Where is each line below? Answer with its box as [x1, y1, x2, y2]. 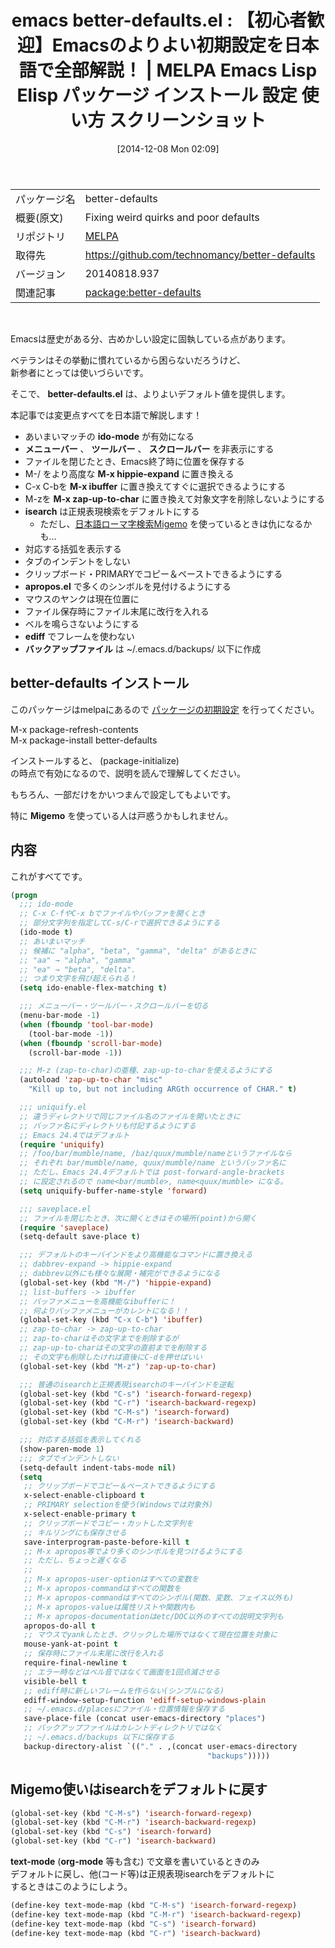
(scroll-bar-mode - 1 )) [28, 1047, 123, 1058]
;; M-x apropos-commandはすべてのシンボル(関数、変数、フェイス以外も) [23, 1592, 295, 1603]
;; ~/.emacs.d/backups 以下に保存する [23, 1732, 175, 1743]
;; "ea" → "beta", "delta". [19, 964, 137, 975]
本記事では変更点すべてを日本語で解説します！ [10, 409, 203, 421]
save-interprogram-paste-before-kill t [23, 1537, 190, 1547]
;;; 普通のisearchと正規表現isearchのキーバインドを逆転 [19, 1379, 235, 1390]
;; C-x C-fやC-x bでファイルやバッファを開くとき [19, 909, 206, 919]
